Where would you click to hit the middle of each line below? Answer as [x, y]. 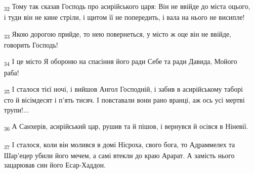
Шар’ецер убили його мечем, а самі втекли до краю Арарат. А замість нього [119, 155]
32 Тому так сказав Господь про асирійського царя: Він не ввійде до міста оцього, [127, 7]
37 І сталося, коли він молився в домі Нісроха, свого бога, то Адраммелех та [120, 145]
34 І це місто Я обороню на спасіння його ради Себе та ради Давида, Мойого [121, 62]
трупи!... [17, 109]
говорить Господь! [31, 44]
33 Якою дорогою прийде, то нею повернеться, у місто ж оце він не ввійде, [118, 34]
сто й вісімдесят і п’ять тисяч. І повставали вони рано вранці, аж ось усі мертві [125, 100]
